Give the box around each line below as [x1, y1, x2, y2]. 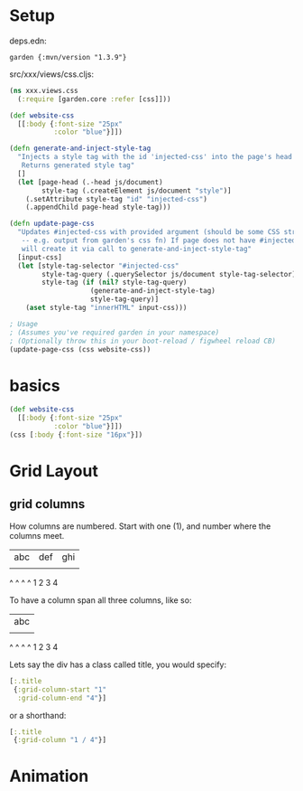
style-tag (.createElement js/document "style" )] [41, 186, 232, 195]
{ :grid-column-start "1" [13, 684, 106, 694]
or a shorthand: [9, 710, 67, 720]
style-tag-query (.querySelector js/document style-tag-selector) [41, 269, 297, 278]
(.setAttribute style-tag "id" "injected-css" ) [25, 194, 207, 203]
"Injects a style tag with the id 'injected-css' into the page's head [17, 153, 293, 162]
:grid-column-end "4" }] [17, 693, 106, 702]
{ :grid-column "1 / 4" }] [13, 736, 106, 745]
